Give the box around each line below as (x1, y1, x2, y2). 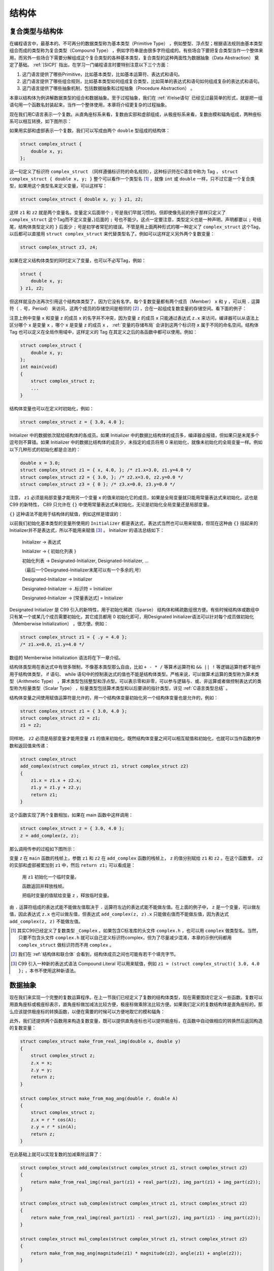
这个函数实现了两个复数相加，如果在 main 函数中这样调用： (9, 812, 133, 818)
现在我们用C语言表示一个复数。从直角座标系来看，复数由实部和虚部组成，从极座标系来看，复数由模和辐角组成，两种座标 (9, 111, 262, 117)
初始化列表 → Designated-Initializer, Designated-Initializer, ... (22, 557, 149, 564)
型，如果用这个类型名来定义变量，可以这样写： (9, 183, 108, 189)
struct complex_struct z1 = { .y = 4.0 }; (20, 634, 127, 640)
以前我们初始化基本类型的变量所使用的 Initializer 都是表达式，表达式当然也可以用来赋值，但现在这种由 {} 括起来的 (9, 520, 258, 526)
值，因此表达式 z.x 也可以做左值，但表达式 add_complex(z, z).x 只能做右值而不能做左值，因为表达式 (9, 911, 229, 917)
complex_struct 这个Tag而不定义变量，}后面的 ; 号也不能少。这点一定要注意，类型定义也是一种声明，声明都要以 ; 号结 (9, 217, 262, 223)
